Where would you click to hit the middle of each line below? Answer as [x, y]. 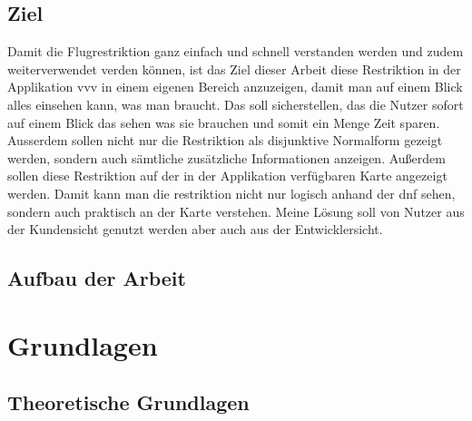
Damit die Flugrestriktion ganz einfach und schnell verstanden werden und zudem [236, 51]
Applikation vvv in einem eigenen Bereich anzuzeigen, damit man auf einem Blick [235, 87]
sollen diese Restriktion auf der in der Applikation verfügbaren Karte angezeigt [227, 176]
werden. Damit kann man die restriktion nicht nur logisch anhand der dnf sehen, [231, 193]
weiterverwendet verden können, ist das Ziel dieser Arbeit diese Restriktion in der [234, 69]
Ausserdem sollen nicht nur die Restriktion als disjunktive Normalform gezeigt [225, 140]
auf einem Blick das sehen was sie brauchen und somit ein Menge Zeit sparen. [224, 122]
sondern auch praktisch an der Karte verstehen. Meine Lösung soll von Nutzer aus [236, 211]
